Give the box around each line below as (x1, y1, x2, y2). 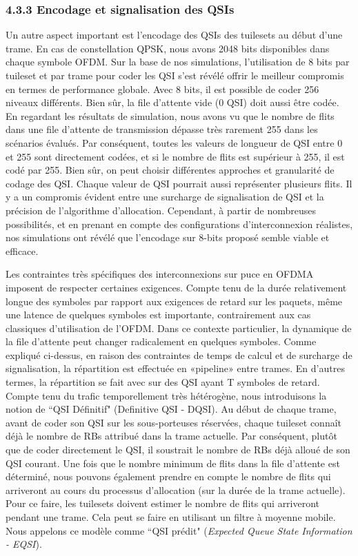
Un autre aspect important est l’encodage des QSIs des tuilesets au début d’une (6, 28, 343, 42)
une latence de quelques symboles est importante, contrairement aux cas (6, 307, 311, 322)
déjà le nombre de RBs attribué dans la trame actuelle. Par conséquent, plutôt (6, 429, 337, 443)
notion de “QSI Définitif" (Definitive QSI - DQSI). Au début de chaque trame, (6, 402, 337, 416)
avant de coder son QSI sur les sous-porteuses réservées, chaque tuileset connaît (6, 415, 342, 429)
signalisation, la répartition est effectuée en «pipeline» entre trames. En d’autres (6, 361, 345, 375)
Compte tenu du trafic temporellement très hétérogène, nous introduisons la (6, 388, 327, 402)
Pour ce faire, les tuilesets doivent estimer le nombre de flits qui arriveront (6, 496, 320, 511)
